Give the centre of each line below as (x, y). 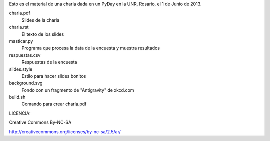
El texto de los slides (43, 34)
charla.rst (19, 27)
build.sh (17, 97)
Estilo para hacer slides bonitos (54, 76)
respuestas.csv (25, 55)
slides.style (21, 69)
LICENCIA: (20, 113)
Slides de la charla (41, 20)
